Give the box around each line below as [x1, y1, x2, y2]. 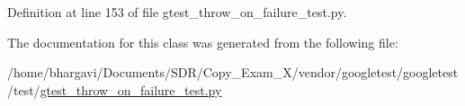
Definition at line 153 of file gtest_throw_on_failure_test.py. [7, 3, 347, 21]
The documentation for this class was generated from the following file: [7, 32, 398, 51]
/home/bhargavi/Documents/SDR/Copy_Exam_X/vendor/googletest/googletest [7, 63, 459, 82]
